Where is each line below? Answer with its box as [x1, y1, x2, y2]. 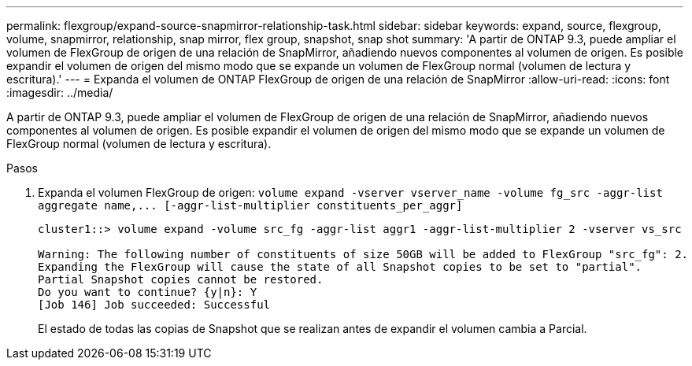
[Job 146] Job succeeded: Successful [38, 298, 271, 311]
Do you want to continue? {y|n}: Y [38, 286, 257, 298]
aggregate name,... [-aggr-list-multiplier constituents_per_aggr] [38, 199, 463, 212]
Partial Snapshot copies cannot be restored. [38, 273, 324, 286]
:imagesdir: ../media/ [6, 86, 113, 99]
